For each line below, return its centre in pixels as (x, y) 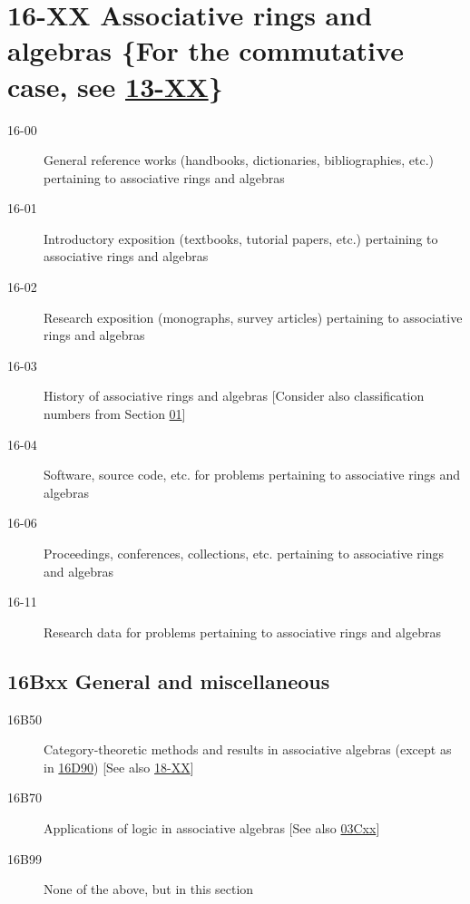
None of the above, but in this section (149, 889)
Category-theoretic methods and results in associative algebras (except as (248, 749)
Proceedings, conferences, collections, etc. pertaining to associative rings (244, 553)
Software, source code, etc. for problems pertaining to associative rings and (252, 475)
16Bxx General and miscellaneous (169, 680)
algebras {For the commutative (206, 50)
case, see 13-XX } (115, 86)
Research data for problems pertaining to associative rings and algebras (243, 632)
